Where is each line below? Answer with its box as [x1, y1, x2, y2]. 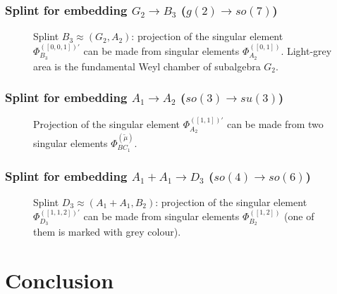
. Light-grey [281, 43, 332, 58]
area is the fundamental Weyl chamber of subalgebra [33, 58, 261, 73]
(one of [284, 209, 314, 224]
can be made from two [226, 117, 324, 132]
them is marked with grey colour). [33, 224, 181, 239]
